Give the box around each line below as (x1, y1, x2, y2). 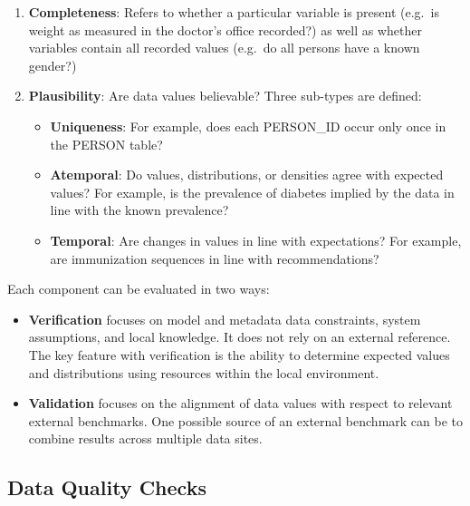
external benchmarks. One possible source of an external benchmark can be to (28, 411, 464, 430)
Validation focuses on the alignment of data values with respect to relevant (28, 394, 453, 413)
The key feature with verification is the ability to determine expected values (28, 345, 450, 364)
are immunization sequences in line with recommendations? (50, 248, 379, 268)
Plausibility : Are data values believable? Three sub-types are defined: (28, 86, 422, 105)
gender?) (28, 55, 77, 74)
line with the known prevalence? (50, 200, 229, 219)
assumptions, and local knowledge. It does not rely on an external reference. (28, 327, 451, 346)
